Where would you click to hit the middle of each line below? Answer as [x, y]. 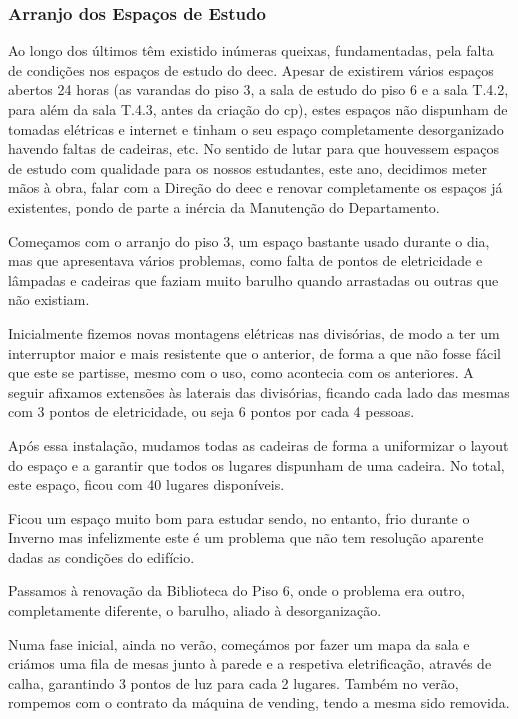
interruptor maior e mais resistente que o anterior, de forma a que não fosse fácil [254, 352]
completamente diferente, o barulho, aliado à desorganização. [195, 610]
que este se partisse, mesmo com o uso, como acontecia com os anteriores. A [241, 372]
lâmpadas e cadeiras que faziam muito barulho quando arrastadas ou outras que [253, 279]
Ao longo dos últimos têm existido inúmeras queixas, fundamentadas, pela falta [251, 50]
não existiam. [49, 299]
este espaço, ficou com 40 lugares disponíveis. [146, 484]
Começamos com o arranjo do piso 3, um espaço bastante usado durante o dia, [249, 240]
